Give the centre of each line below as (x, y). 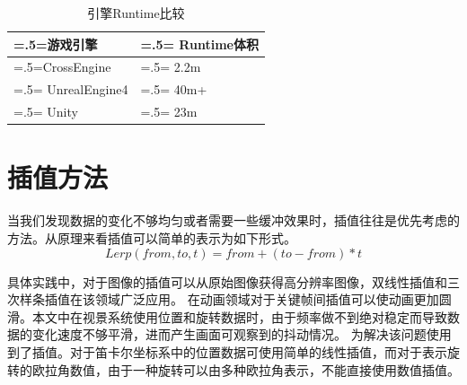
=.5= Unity (46, 112)
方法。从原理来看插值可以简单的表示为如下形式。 (152, 237)
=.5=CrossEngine (62, 67)
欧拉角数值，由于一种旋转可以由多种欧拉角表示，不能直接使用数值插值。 (246, 369)
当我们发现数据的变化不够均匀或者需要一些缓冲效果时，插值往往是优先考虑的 (233, 220)
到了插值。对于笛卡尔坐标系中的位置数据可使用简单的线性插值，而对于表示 (227, 351)
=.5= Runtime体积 (199, 44)
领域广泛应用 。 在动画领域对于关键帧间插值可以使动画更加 (267, 299)
